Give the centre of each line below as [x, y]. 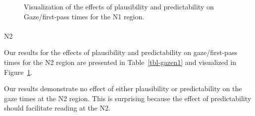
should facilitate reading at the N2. [57, 108]
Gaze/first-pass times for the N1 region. [84, 16]
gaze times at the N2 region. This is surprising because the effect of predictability [128, 98]
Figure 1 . [18, 72]
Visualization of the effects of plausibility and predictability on [119, 6]
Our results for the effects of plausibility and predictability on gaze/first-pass [121, 52]
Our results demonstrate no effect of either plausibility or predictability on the [123, 88]
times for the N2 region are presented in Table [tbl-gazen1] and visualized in [120, 62]
